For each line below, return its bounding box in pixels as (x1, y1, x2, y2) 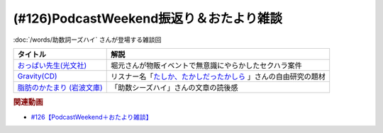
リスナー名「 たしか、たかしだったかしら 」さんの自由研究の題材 (110, 71, 326, 81)
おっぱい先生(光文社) (17, 60, 87, 70)
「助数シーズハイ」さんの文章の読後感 (110, 82, 238, 92)
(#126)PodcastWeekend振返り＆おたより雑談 (13, 11, 283, 26)
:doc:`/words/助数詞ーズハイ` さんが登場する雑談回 (13, 35, 162, 44)
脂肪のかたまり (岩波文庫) (17, 82, 103, 92)
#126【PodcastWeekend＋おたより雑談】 (30, 112, 152, 121)
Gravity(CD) (17, 71, 57, 81)
